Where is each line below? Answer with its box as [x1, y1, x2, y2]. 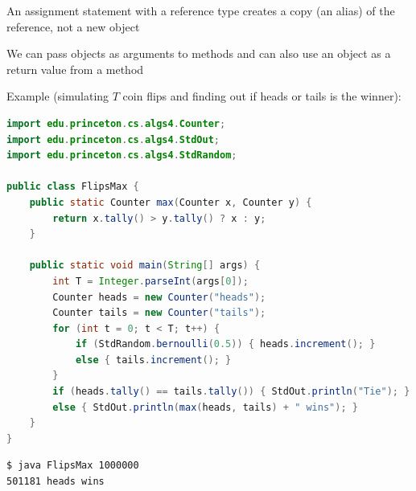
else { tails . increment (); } [75, 354, 232, 366]
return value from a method [6, 60, 144, 77]
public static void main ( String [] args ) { [29, 260, 261, 272]
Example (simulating [6, 88, 109, 104]
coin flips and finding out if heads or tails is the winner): [122, 88, 402, 104]
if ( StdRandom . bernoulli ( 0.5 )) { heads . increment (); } [75, 338, 376, 350]
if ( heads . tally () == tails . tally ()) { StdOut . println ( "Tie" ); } [52, 386, 410, 398]
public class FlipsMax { [6, 181, 139, 193]
